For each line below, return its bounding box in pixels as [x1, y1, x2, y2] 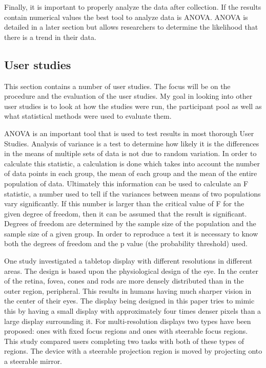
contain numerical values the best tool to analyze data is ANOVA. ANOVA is [4, 11, 248, 22]
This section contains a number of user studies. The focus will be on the [4, 80, 231, 91]
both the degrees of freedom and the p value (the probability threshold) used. [4, 238, 248, 249]
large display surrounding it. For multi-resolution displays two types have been [4, 315, 251, 326]
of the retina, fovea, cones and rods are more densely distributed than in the [4, 275, 244, 286]
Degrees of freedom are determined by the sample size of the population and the [4, 218, 256, 229]
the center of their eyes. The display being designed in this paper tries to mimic [4, 295, 255, 306]
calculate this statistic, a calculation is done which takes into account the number [4, 158, 260, 168]
